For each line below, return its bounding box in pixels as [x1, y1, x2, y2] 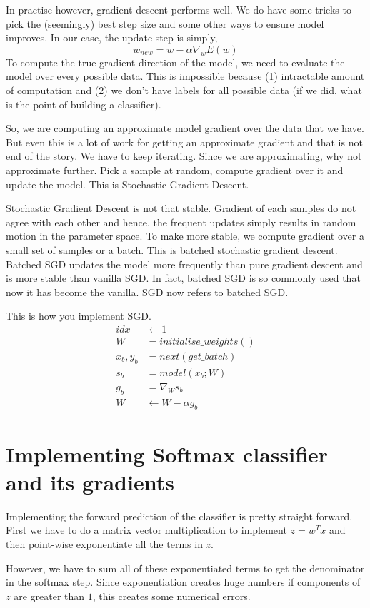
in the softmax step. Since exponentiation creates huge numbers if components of [6, 574, 361, 589]
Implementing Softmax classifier [6, 439, 329, 468]
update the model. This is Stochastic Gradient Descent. [6, 176, 249, 191]
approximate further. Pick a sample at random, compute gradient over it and [6, 162, 344, 177]
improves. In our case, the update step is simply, [6, 30, 218, 45]
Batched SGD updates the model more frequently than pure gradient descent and [6, 256, 363, 271]
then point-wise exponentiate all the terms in [6, 536, 203, 551]
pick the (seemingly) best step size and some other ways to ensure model [6, 16, 324, 31]
